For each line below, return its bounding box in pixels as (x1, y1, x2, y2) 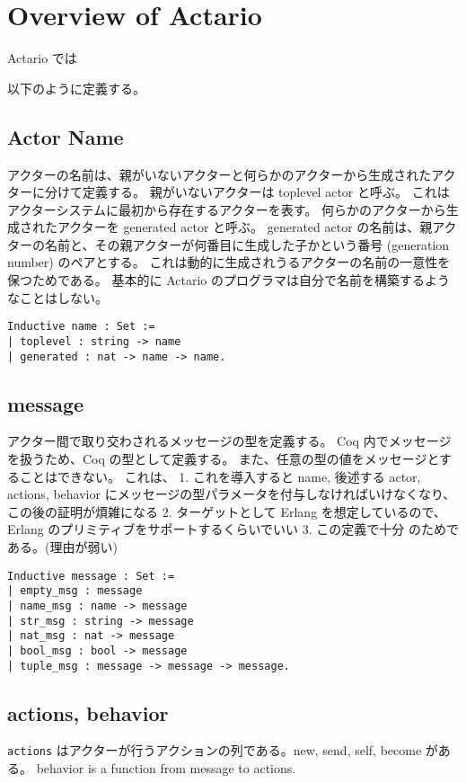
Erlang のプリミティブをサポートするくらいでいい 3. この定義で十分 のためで (7, 520, 459, 538)
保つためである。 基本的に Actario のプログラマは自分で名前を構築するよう (7, 271, 450, 289)
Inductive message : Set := (7, 569, 175, 583)
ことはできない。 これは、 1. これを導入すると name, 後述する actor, (19, 467, 421, 485)
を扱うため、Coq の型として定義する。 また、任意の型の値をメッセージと (7, 449, 440, 468)
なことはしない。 (7, 288, 108, 307)
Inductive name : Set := (7, 320, 155, 334)
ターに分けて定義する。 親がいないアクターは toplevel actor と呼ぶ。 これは (7, 182, 450, 201)
